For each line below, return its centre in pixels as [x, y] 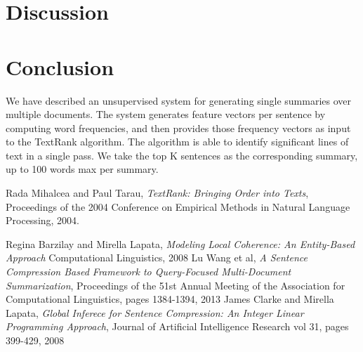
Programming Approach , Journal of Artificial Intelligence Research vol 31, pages [177, 326]
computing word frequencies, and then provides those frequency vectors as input [178, 128]
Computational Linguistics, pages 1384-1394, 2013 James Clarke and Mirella [170, 299]
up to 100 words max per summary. [82, 169]
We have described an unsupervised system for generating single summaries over [178, 100]
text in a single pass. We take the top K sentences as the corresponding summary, [182, 155]
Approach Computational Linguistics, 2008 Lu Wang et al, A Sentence [157, 258]
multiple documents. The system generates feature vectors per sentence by [166, 114]
